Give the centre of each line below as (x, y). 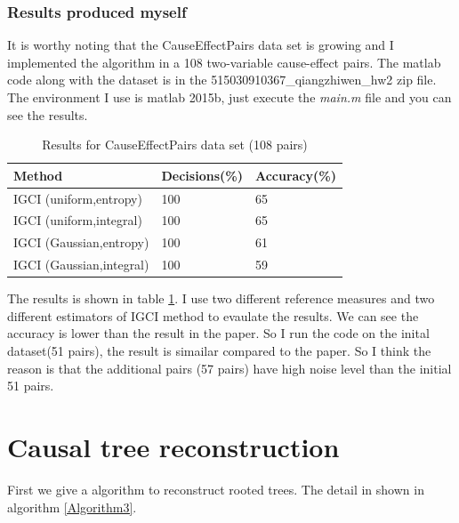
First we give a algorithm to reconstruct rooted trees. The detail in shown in (216, 489)
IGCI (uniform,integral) (78, 220)
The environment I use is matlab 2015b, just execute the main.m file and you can (229, 97)
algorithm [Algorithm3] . (72, 507)
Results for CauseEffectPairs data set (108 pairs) (175, 145)
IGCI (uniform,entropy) (78, 198)
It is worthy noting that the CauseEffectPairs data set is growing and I (201, 45)
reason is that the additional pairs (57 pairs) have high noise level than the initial (229, 368)
